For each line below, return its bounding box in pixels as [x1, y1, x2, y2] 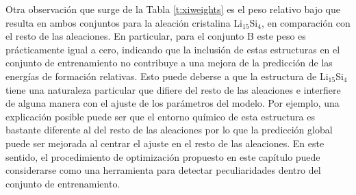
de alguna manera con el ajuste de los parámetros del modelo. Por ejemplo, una [5, 96, 340, 110]
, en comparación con [261, 15, 351, 29]
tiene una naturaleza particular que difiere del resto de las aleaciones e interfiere [5, 82, 341, 96]
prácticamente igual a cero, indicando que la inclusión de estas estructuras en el [5, 42, 340, 56]
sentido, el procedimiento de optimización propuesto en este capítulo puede [5, 149, 320, 164]
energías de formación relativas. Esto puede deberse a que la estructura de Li [5, 68, 329, 83]
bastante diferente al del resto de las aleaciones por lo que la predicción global [5, 122, 333, 137]
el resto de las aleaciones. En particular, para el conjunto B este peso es [5, 29, 306, 43]
